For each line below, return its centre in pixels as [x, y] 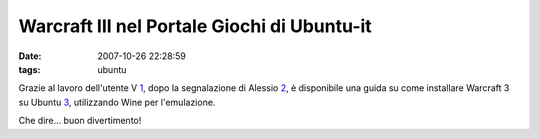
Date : [30, 56]
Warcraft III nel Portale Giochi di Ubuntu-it [195, 26]
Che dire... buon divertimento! [80, 121]
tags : [29, 69]
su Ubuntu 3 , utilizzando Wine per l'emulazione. [117, 102]
